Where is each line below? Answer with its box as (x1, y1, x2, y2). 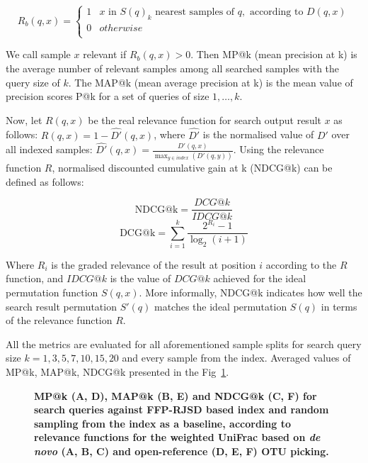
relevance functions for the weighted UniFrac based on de (34, 430, 321, 445)
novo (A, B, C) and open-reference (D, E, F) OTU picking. (34, 443, 329, 458)
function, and (6, 271, 64, 286)
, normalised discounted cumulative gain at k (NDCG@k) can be (52, 160, 333, 175)
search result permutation (6, 299, 117, 313)
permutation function (6, 285, 98, 300)
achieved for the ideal (213, 271, 306, 286)
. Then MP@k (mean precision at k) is (190, 47, 357, 62)
